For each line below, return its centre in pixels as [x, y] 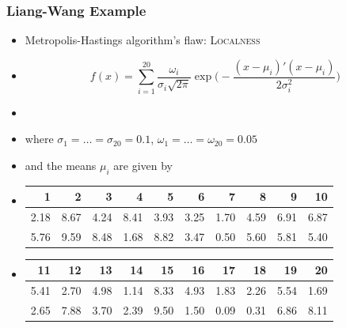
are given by [143, 165]
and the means [61, 165]
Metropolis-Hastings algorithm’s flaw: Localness [143, 40]
